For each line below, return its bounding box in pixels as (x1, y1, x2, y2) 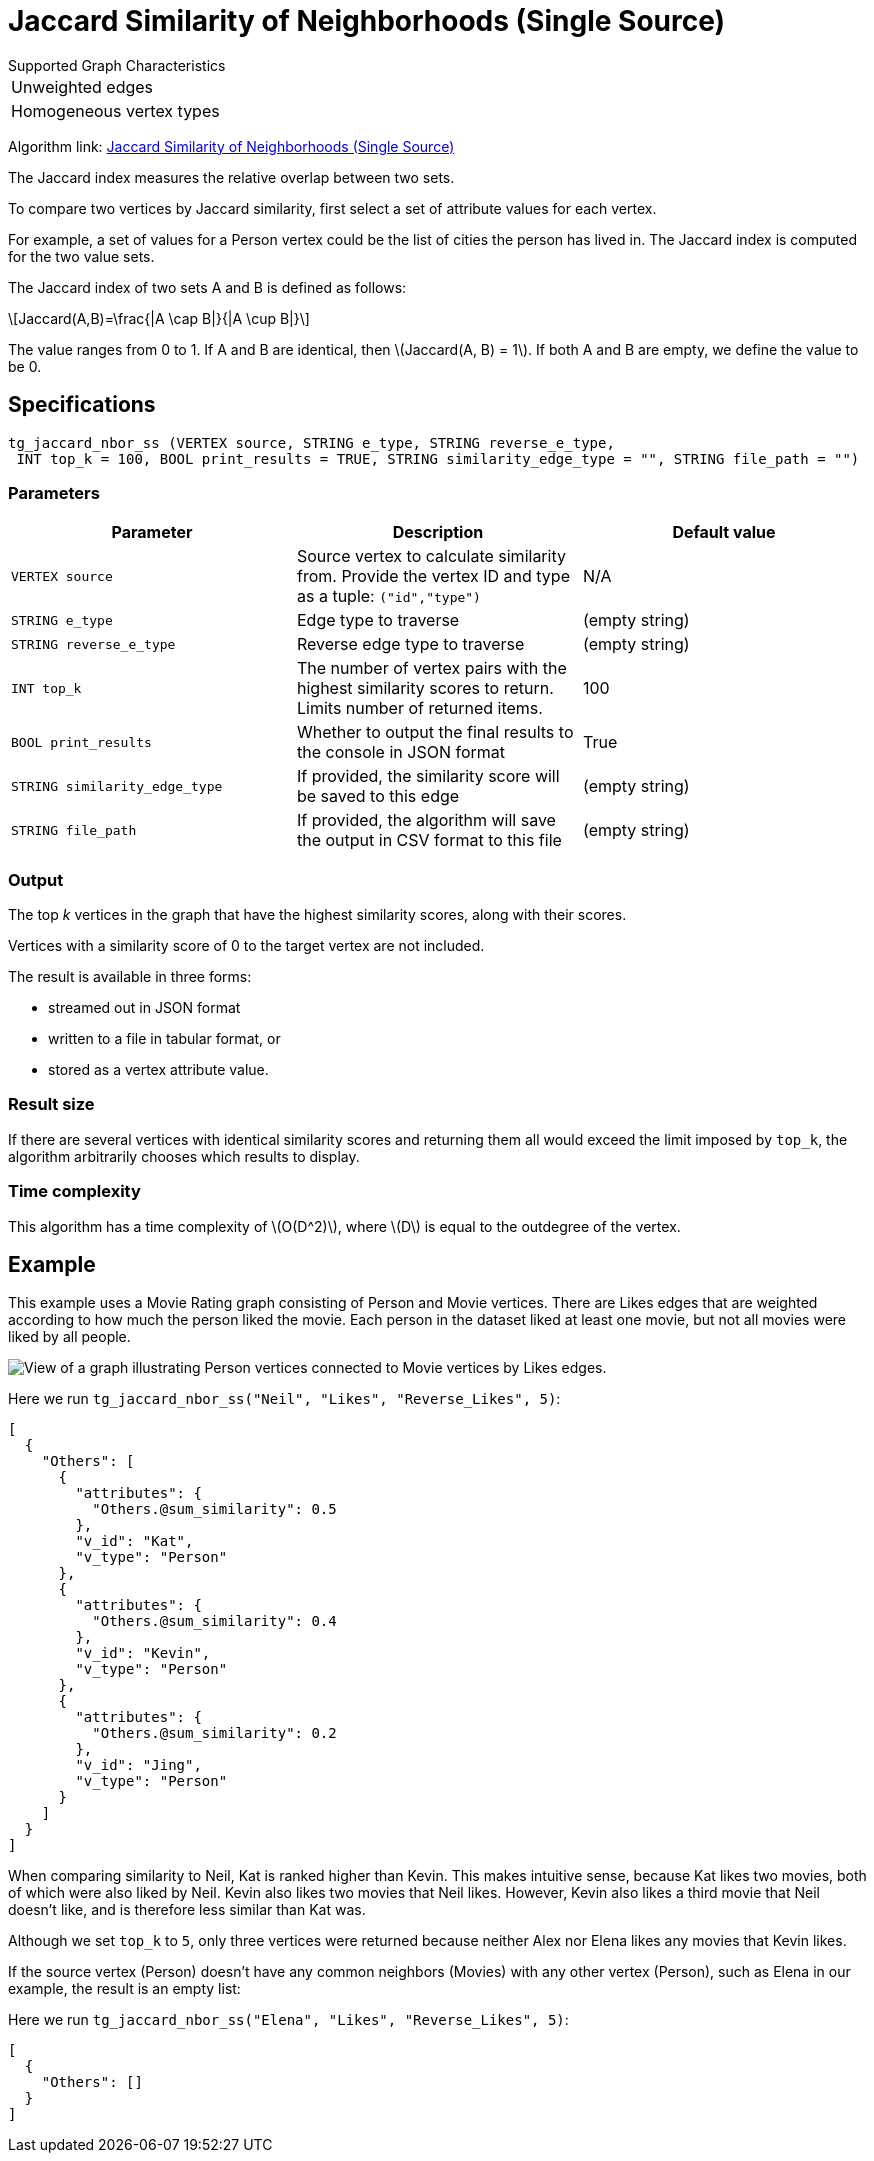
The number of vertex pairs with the (296, 658, 567, 679)
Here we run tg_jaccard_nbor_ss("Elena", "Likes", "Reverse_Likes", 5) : (8, 2011, 569, 2029)
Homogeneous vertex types (11, 100, 220, 121)
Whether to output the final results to (296, 722, 574, 743)
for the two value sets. (8, 247, 155, 265)
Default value (672, 522, 776, 543)
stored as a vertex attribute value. (48, 1061, 269, 1079)
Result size (8, 1094, 95, 1115)
